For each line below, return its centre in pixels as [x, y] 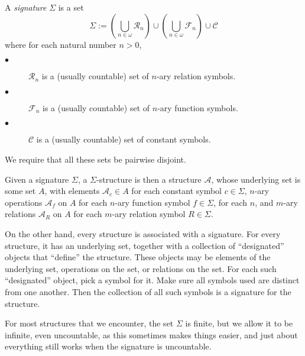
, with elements [72, 191]
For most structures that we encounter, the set [89, 323]
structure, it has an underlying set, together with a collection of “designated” [145, 245]
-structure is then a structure [149, 179]
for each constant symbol [176, 191]
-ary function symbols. [198, 107]
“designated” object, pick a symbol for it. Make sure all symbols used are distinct [152, 280]
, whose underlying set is [256, 179]
